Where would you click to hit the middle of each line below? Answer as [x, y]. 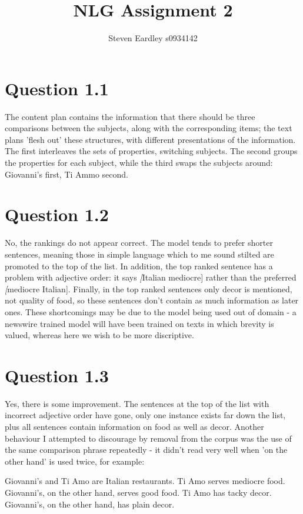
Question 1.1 [57, 88]
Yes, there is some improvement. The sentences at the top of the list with [137, 403]
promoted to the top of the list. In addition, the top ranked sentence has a [139, 266]
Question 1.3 [57, 375]
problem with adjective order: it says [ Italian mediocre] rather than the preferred [151, 277]
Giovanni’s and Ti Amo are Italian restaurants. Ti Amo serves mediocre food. [145, 481]
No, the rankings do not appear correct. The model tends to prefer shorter [139, 243]
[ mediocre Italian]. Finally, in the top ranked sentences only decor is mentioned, [149, 288]
